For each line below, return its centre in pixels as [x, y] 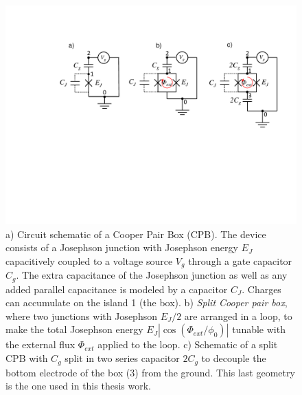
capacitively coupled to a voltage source [89, 260]
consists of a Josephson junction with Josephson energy [122, 247]
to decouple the [234, 358]
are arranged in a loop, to [238, 316]
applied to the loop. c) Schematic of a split [188, 344]
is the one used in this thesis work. [78, 386]
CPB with [27, 358]
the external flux [40, 344]
